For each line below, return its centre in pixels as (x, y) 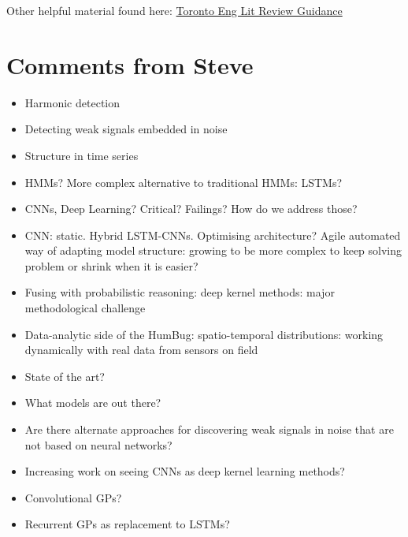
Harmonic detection (72, 102)
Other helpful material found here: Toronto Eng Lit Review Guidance (174, 10)
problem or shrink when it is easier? (111, 265)
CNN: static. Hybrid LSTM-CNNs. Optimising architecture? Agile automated (213, 235)
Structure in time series (82, 155)
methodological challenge (85, 308)
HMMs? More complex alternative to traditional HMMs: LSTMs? (184, 182)
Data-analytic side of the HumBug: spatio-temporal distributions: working (204, 334)
